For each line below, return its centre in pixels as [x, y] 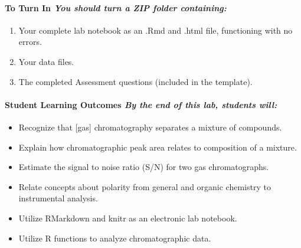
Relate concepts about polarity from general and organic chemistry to [145, 186]
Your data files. [46, 61]
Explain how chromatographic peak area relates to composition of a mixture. [158, 147]
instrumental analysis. [58, 198]
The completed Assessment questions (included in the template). [135, 81]
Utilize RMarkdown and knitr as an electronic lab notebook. [128, 218]
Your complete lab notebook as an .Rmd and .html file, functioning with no [156, 30]
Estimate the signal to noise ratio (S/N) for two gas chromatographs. [144, 167]
